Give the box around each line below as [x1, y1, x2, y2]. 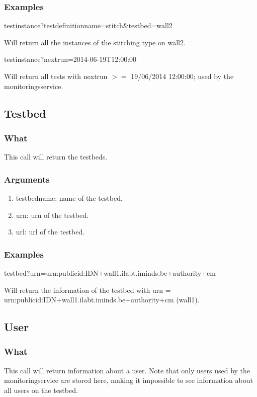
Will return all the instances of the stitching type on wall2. [4, 37, 186, 47]
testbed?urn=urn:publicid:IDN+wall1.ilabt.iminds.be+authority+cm [4, 268, 216, 278]
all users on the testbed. [4, 384, 78, 395]
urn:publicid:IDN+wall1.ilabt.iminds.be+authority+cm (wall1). [4, 294, 200, 305]
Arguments [4, 173, 50, 185]
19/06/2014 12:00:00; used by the [131, 71, 234, 81]
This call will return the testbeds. [4, 151, 108, 162]
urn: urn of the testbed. [16, 209, 89, 220]
